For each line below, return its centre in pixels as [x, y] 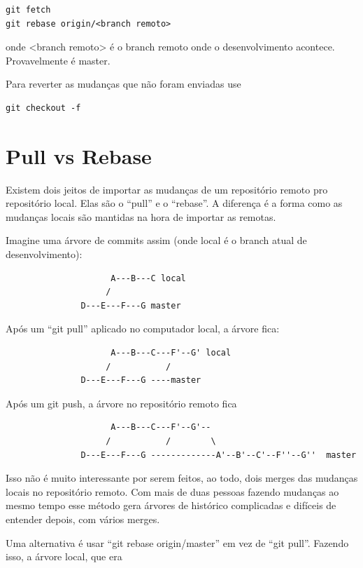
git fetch [28, 10]
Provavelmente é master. [58, 60]
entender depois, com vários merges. [83, 519]
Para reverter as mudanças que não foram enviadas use [123, 84]
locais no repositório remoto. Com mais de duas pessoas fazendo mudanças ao [172, 491]
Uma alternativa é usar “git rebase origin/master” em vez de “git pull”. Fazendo [177, 542]
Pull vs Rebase [79, 155]
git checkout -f [43, 108]
